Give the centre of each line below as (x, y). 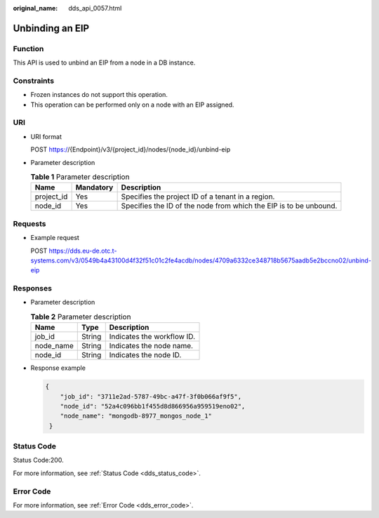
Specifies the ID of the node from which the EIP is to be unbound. (229, 206)
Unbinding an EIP (51, 28)
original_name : (35, 8)
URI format (46, 136)
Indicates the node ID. (145, 355)
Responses (33, 288)
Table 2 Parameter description (81, 317)
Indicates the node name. (151, 346)
